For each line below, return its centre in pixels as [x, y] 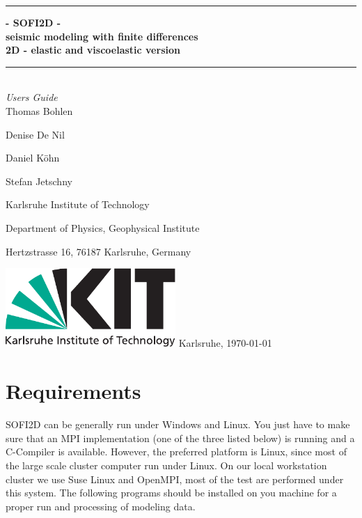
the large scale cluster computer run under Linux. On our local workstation [166, 465]
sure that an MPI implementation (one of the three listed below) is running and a [180, 438]
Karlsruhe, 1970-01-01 [225, 343]
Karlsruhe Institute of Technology [78, 204]
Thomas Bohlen [39, 110]
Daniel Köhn [33, 158]
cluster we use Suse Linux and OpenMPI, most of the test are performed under [175, 479]
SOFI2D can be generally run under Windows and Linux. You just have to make [178, 424]
